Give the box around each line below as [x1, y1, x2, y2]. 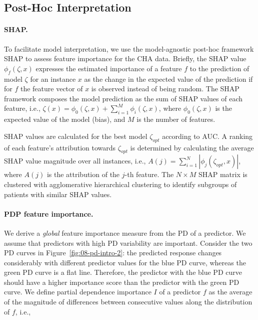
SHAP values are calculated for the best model [4, 130, 147, 141]
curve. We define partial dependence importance [4, 286, 151, 297]
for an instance [30, 73, 76, 84]
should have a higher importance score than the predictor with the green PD [4, 276, 239, 287]
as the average [208, 286, 252, 297]
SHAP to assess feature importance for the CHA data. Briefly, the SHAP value [4, 53, 246, 64]
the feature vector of [20, 83, 83, 94]
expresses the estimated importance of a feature [35, 63, 182, 73]
